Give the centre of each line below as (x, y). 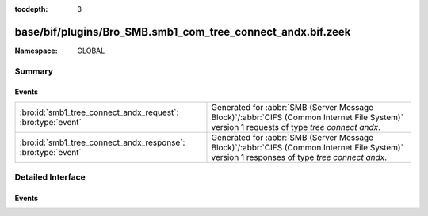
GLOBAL (91, 51)
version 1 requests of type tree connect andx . (296, 127)
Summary (34, 71)
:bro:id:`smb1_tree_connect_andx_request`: (99, 112)
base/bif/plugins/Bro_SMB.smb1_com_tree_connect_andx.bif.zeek (183, 32)
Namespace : (36, 51)
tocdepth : (31, 9)
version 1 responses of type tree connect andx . (299, 157)
